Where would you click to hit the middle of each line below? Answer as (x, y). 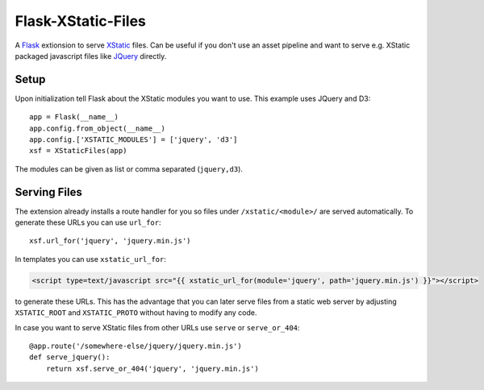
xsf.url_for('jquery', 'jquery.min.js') (110, 241)
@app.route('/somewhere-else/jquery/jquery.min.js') (136, 346)
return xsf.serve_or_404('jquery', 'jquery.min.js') (152, 368)
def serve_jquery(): (70, 357)
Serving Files (48, 192)
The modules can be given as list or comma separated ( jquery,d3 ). (129, 168)
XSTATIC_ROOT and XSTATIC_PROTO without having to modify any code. (136, 313)
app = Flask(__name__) (74, 117)
